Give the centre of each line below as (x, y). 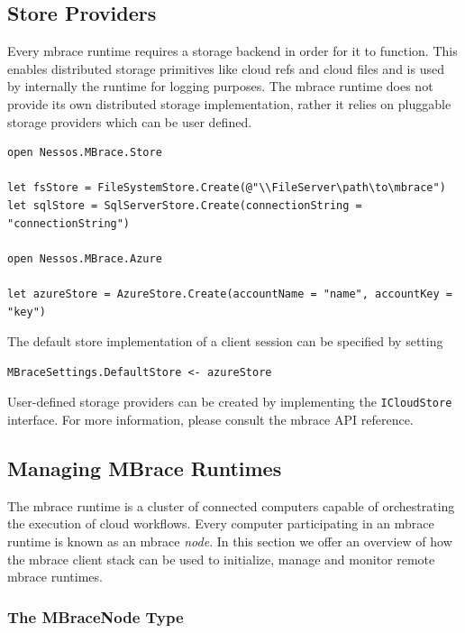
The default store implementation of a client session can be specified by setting (225, 341)
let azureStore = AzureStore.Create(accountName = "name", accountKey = (230, 294)
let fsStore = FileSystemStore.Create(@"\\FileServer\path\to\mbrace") (227, 188)
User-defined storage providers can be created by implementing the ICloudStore (230, 402)
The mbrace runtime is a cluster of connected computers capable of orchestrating (231, 505)
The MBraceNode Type (96, 616)
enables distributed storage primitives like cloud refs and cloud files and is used (226, 68)
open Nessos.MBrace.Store (85, 153)
